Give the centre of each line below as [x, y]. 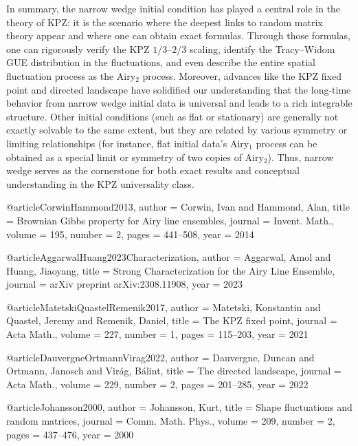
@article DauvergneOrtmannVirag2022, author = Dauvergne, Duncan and [160, 357]
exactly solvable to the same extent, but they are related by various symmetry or [177, 130]
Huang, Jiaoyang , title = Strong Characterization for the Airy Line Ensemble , [171, 270]
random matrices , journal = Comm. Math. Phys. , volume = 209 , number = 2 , [171, 421]
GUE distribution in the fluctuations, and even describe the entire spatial [161, 62]
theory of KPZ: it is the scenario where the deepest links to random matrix [165, 22]
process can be [287, 143]
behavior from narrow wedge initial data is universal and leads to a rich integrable [179, 103]
